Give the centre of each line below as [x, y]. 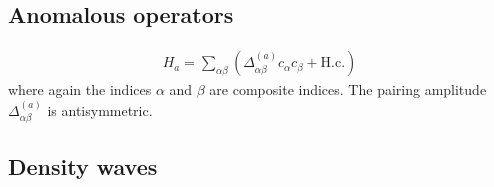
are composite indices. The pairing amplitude [348, 89]
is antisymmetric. [100, 109]
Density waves [83, 166]
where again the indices [80, 89]
